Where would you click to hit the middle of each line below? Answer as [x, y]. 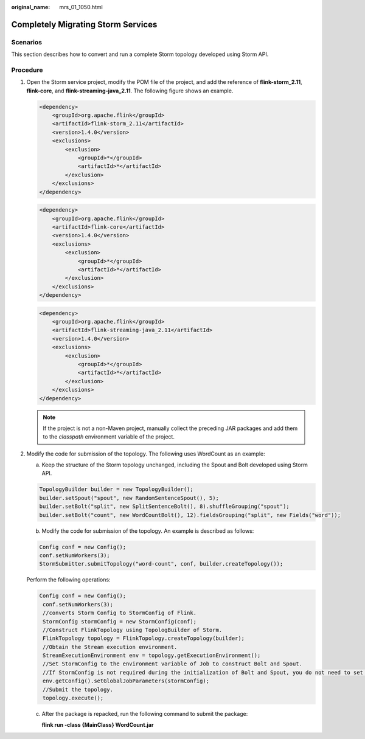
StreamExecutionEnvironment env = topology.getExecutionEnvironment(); [152, 656]
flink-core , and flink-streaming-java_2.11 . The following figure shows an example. [130, 91]
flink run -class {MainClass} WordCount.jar [98, 725]
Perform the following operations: [68, 580]
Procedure [27, 70]
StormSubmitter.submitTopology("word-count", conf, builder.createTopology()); [161, 564]
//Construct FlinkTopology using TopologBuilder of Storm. [133, 630]
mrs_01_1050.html [81, 7]
